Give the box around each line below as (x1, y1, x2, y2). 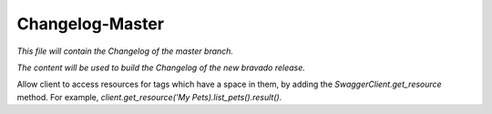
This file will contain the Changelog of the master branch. (16, 46, 234, 57)
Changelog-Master (16, 14, 164, 34)
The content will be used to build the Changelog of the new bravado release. (16, 62, 305, 73)
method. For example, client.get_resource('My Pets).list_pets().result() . (16, 91, 282, 102)
